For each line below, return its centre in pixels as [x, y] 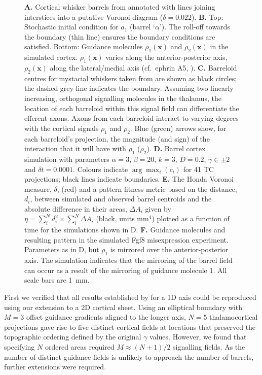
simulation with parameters [67, 159]
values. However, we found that [198, 337]
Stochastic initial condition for [71, 27]
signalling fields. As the [209, 347]
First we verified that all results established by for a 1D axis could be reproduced [130, 297]
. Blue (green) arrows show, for [178, 128]
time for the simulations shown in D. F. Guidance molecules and [125, 230]
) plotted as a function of [191, 218]
